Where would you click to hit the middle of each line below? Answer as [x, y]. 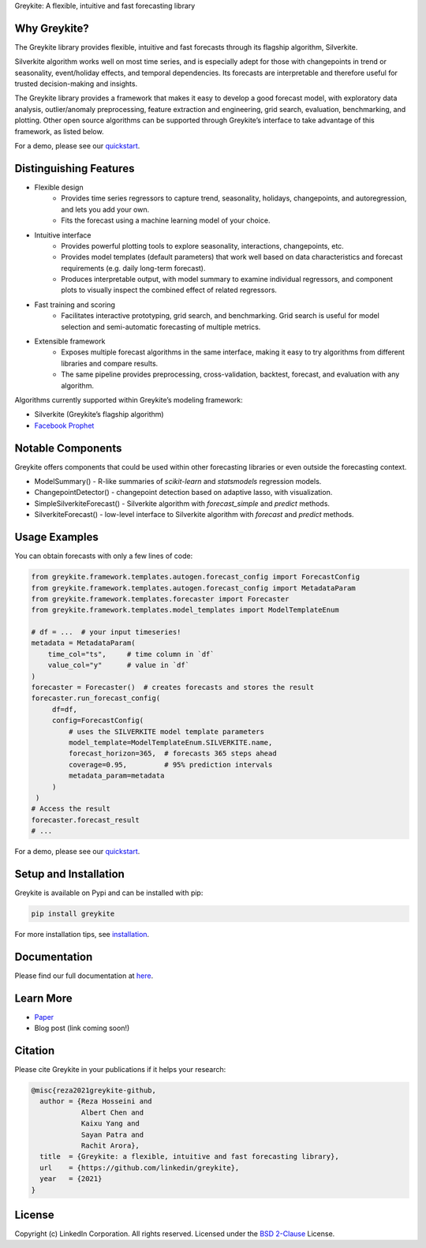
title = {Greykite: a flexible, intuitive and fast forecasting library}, [189, 1157]
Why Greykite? [52, 28]
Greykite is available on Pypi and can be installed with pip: [109, 893]
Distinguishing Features [75, 169]
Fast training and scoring [75, 305]
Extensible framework [70, 341]
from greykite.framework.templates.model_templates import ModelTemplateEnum [185, 610]
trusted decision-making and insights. [76, 84]
